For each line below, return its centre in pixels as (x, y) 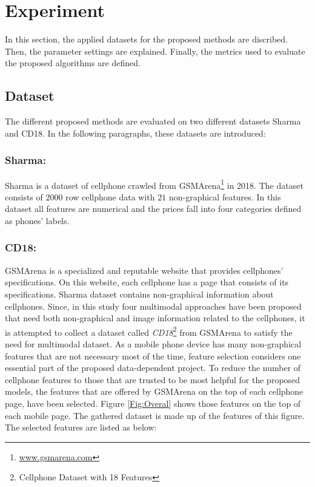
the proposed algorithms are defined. (73, 63)
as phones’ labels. (37, 220)
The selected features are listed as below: (81, 427)
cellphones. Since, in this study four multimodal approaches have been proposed (153, 306)
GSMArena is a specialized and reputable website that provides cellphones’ (144, 270)
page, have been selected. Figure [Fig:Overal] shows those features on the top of (153, 403)
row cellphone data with (110, 196)
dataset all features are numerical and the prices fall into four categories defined (153, 209)
